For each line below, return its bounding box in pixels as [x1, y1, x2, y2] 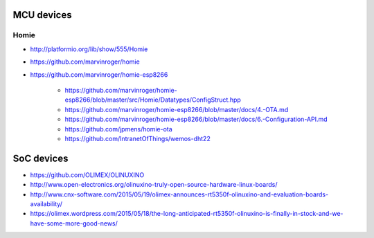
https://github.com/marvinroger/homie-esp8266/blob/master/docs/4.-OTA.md [64, 105, 289, 113]
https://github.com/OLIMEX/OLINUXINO [30, 170, 145, 179]
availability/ [30, 199, 62, 208]
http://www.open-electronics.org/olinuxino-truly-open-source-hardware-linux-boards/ [30, 181, 278, 189]
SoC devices [12, 152, 69, 164]
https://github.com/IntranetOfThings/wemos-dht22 [64, 134, 211, 143]
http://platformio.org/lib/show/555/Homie [30, 45, 148, 53]
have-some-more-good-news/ [30, 219, 118, 228]
